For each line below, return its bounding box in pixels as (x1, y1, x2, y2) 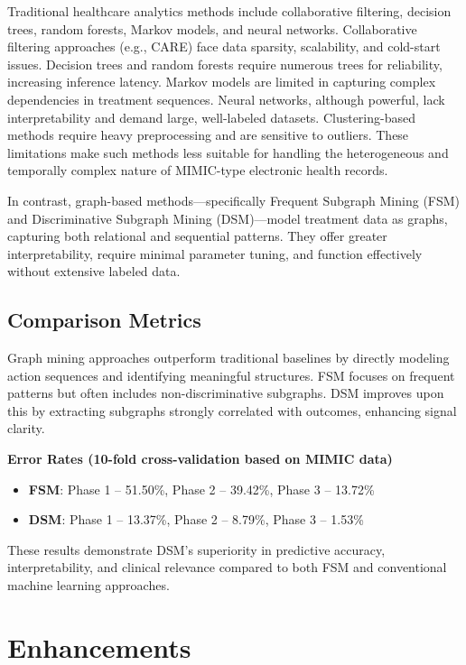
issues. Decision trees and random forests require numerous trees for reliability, (7, 54, 443, 73)
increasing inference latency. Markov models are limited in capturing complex (7, 72, 436, 91)
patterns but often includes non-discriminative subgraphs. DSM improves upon (7, 383, 444, 402)
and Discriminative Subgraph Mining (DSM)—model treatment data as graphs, (7, 208, 448, 227)
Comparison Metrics (7, 306, 201, 334)
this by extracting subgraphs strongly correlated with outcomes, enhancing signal (7, 401, 457, 420)
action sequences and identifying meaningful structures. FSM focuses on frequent (7, 365, 455, 384)
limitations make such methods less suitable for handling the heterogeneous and (7, 143, 449, 162)
